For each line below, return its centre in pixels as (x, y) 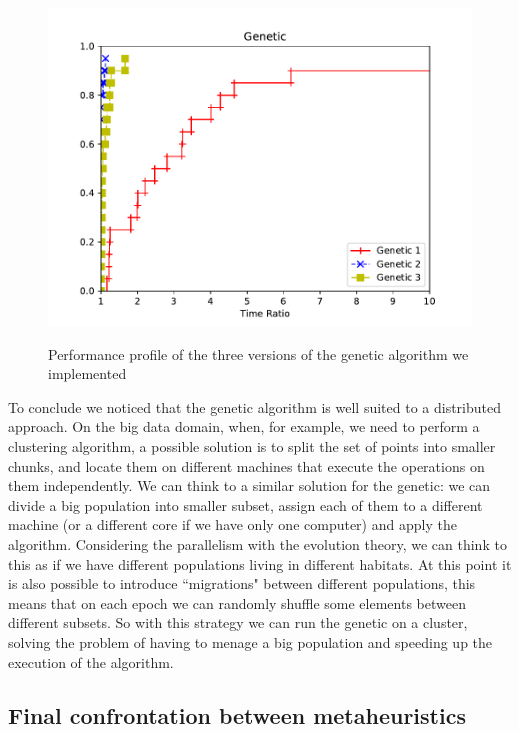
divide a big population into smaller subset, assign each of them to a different (245, 504)
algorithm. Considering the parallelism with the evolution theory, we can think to (257, 543)
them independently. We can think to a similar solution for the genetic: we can (249, 485)
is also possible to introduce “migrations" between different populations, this (242, 583)
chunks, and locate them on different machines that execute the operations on (246, 465)
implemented (87, 373)
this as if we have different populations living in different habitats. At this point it (260, 563)
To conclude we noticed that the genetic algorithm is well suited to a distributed (255, 406)
